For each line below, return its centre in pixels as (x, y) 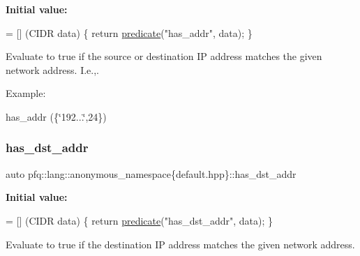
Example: (26, 93)
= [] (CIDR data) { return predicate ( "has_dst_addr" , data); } (140, 220)
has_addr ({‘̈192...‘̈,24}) (56, 116)
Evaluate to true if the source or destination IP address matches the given (164, 56)
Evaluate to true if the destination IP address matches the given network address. (180, 244)
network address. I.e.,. (53, 69)
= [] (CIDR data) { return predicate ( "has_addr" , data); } (129, 32)
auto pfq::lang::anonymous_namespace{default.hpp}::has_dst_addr (151, 173)
